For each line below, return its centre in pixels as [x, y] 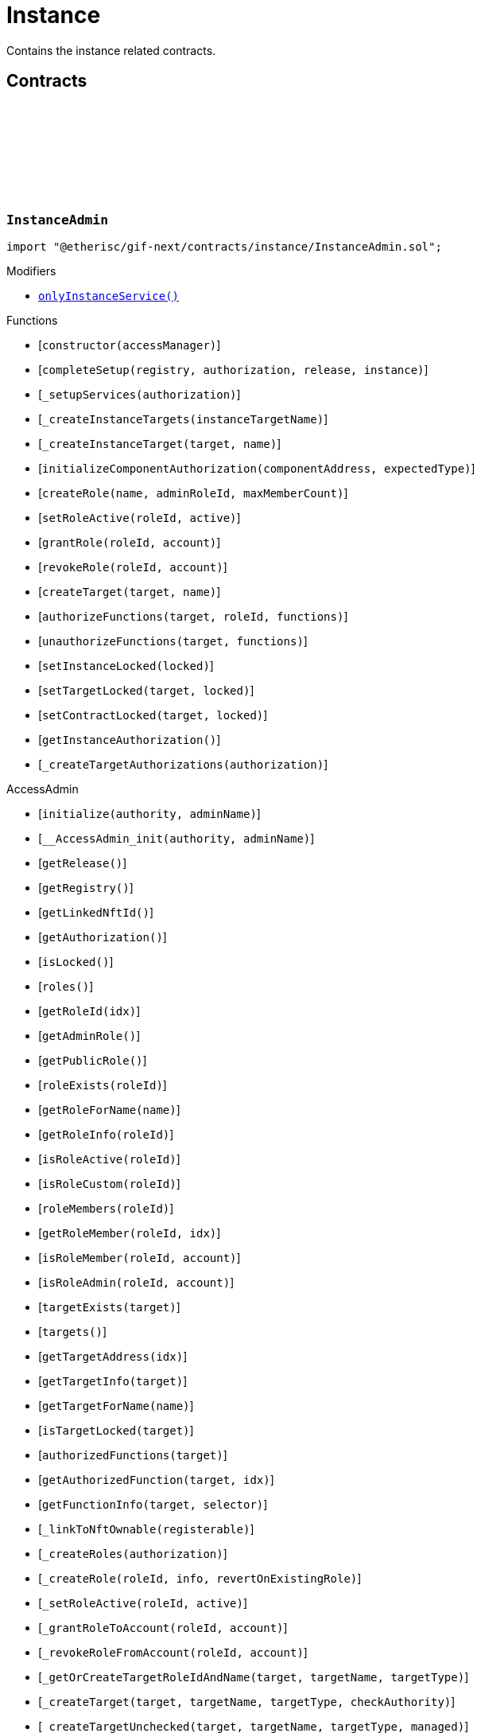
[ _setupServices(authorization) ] [140, 394]
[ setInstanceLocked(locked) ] [126, 665]
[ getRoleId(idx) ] [89, 1011]
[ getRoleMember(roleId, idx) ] [130, 1233]
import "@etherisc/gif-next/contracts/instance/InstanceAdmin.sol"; [224, 246]
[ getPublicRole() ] [93, 1060]
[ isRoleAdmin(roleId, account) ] [136, 1282]
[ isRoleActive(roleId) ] [109, 1159]
